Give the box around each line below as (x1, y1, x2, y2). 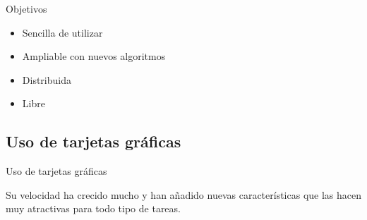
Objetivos (6, 1, 47, 16)
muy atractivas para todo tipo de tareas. (6, 201, 181, 216)
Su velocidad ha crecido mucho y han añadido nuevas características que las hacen (6, 187, 362, 202)
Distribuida (22, 72, 71, 87)
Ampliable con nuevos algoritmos (22, 49, 166, 63)
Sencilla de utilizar (22, 25, 103, 39)
